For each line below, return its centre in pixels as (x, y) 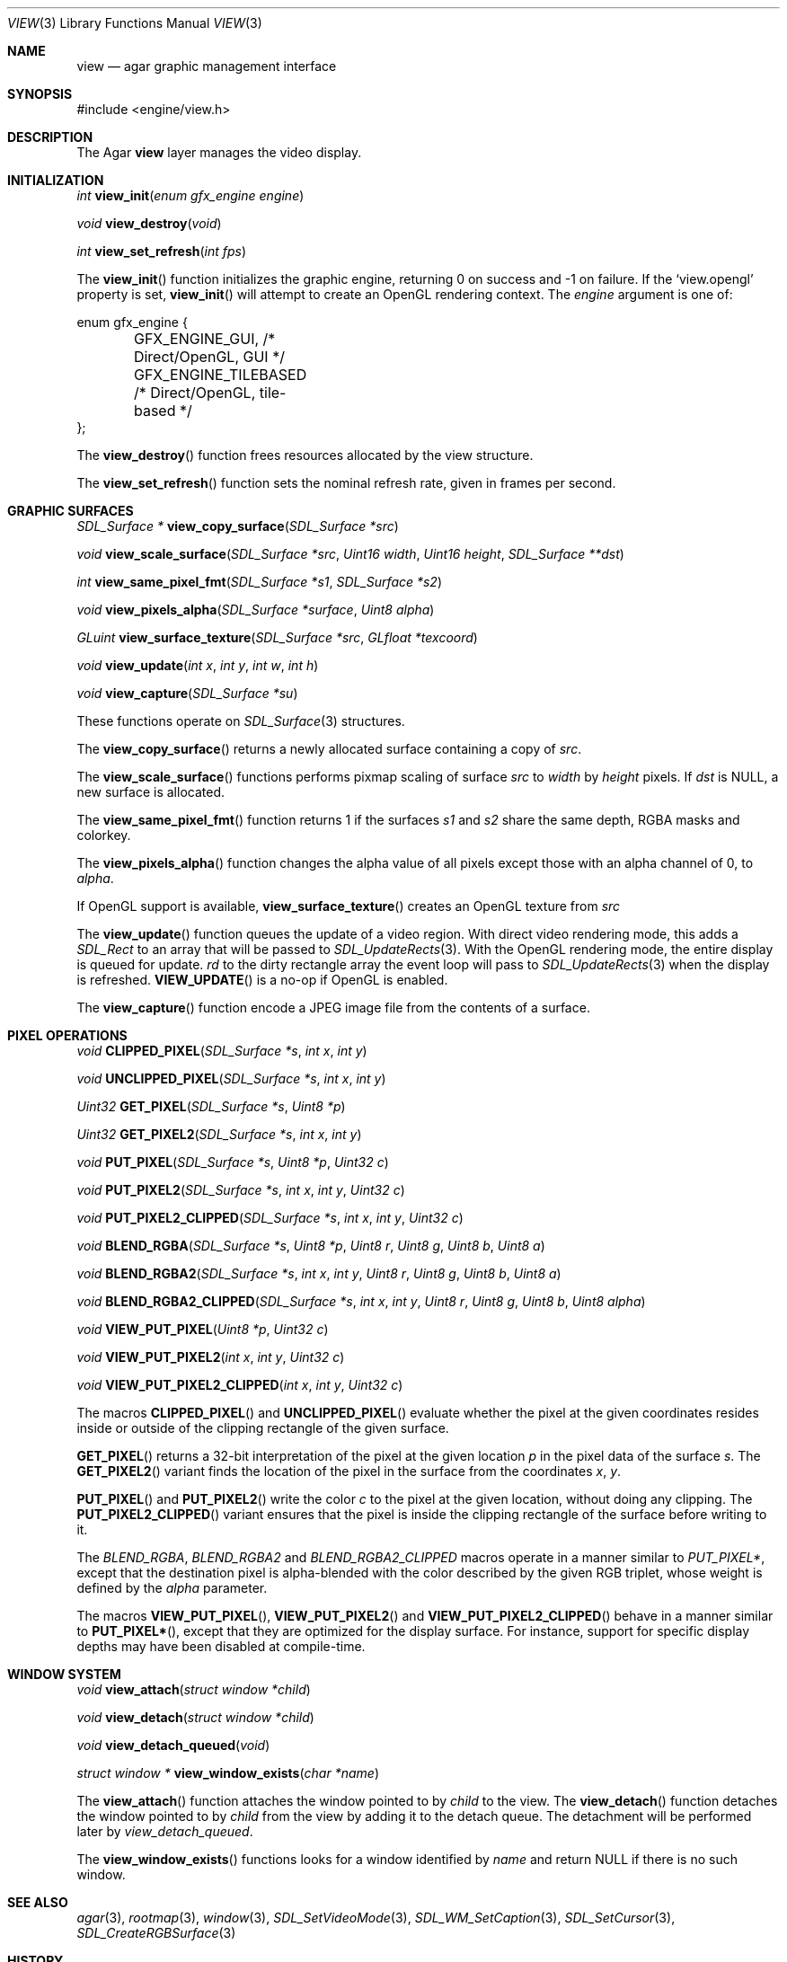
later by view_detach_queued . (165, 1831)
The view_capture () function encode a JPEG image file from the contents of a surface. (333, 1008)
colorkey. (104, 835)
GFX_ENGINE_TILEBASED (220, 375)
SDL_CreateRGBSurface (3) (156, 1933)
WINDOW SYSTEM (64, 1674)
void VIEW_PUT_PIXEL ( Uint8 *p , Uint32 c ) (203, 1329)
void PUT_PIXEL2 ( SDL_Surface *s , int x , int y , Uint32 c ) (241, 1190)
